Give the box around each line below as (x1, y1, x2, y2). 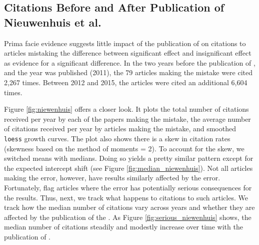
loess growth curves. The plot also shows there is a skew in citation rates (4, 133, 230, 143)
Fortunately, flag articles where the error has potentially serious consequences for (4, 182, 252, 192)
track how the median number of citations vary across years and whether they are (4, 202, 255, 212)
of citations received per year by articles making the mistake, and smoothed (4, 123, 236, 134)
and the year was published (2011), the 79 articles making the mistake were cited (4, 67, 252, 78)
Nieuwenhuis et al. (4, 14, 101, 30)
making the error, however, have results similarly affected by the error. (4, 172, 220, 183)
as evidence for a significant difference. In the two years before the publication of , (4, 57, 255, 68)
